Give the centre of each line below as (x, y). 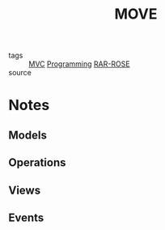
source (20, 73)
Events (26, 217)
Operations (37, 163)
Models (27, 135)
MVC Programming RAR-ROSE (80, 64)
